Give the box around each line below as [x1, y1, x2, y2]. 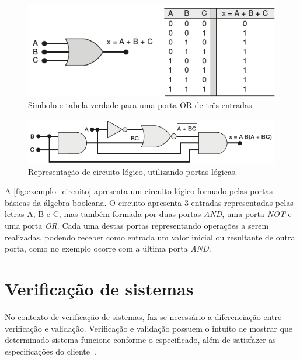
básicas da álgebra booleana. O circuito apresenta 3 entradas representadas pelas [5, 196, 294, 208]
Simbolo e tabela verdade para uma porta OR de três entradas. [28, 98, 254, 111]
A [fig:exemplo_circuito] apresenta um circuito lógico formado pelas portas [5, 185, 273, 197]
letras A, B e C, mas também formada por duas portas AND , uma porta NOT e [5, 208, 292, 220]
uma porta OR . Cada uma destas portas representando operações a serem [5, 219, 269, 232]
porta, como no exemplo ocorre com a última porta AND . [5, 242, 211, 255]
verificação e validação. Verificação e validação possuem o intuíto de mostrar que [5, 322, 293, 334]
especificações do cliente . [5, 345, 96, 357]
